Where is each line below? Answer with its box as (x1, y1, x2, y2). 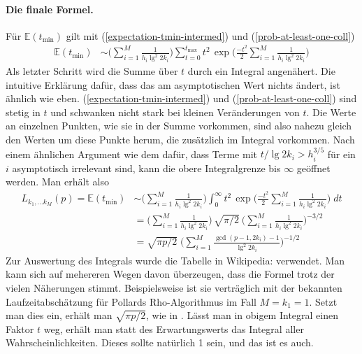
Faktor (6, 321, 34, 336)
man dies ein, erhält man (6, 308, 113, 323)
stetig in (6, 104, 41, 119)
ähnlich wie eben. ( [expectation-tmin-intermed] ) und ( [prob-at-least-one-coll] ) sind (6, 91, 357, 106)
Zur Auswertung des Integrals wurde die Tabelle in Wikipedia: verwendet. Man (6, 253, 345, 267)
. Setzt (309, 294, 338, 309)
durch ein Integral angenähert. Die (187, 64, 335, 78)
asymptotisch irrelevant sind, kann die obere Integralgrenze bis (12, 160, 281, 175)
